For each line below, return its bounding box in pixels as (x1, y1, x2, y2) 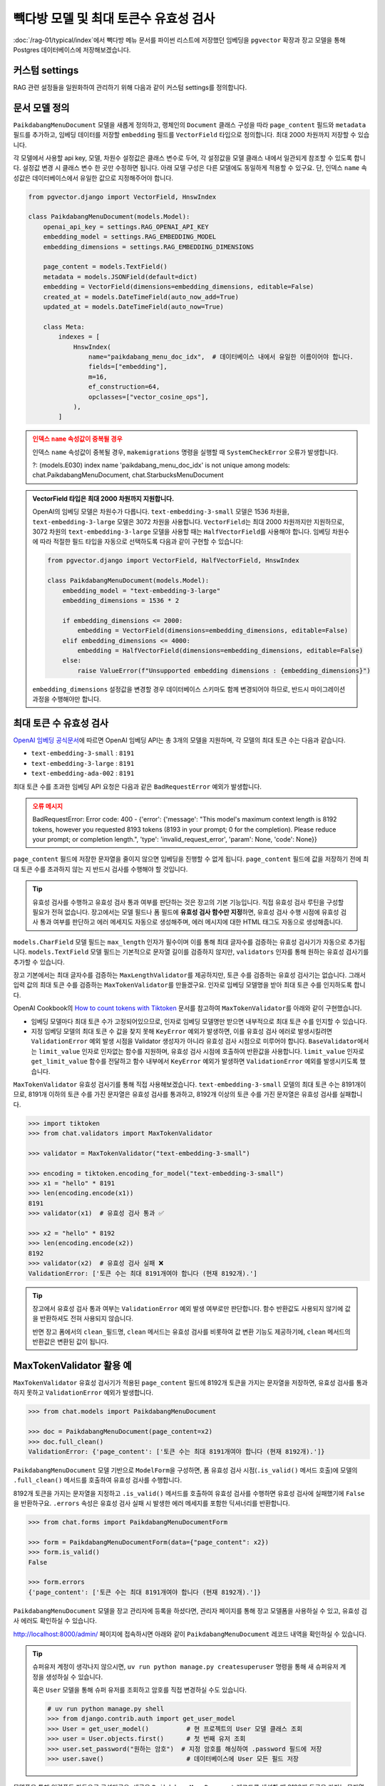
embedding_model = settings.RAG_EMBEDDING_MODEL (43, 233, 217, 241)
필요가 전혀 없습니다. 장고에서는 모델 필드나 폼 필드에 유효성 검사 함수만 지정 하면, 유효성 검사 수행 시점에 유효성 (32, 908, 339, 917)
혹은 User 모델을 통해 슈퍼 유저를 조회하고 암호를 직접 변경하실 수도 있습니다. (32, 1686, 247, 1695)
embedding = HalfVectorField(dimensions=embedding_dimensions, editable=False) (77, 647, 364, 654)
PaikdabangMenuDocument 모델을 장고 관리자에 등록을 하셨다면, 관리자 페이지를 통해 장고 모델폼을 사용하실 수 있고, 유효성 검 (13, 1606, 367, 1615)
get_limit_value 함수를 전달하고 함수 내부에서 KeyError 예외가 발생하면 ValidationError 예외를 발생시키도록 (31, 1057, 359, 1066)
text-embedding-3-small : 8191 (31, 749, 135, 757)
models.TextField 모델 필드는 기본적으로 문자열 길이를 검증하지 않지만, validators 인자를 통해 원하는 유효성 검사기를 (28, 947, 369, 957)
